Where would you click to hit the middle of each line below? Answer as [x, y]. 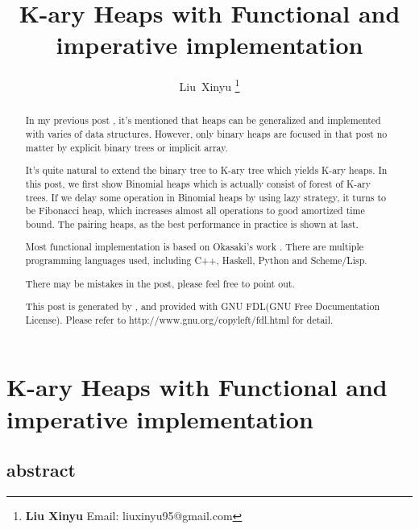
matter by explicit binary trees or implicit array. [127, 147]
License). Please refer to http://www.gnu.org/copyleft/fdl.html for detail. [179, 319]
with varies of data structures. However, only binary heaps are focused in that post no [206, 134]
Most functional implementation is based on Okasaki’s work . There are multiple [195, 247]
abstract [41, 470]
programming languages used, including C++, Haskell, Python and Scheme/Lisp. [196, 260]
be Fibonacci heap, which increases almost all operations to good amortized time [195, 211]
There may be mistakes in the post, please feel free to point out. [160, 283]
